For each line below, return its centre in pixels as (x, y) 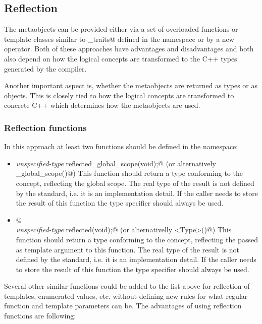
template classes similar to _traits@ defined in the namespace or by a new (119, 39)
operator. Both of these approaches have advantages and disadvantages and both (129, 49)
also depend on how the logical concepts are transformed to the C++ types (121, 58)
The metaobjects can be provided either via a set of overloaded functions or (121, 29)
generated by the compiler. (45, 68)
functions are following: (40, 316)
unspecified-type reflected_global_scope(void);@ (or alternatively (116, 163)
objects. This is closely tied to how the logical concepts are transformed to (119, 95)
